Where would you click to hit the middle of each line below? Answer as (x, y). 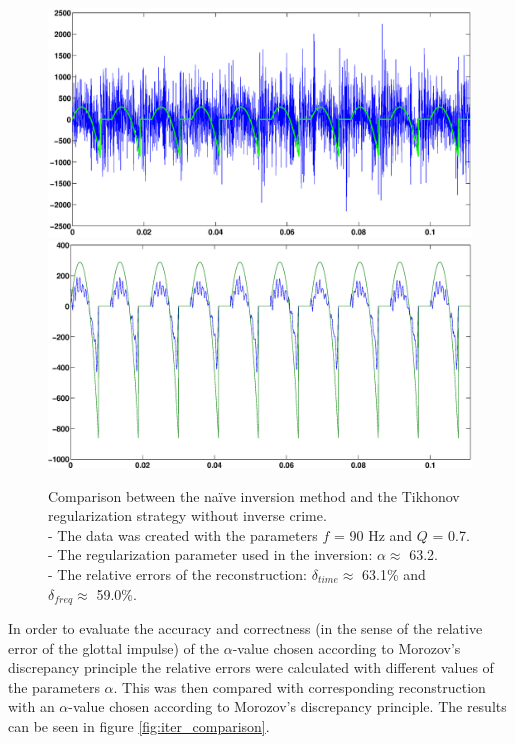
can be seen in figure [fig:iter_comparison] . (139, 726)
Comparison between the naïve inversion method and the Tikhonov (254, 495)
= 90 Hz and (373, 534)
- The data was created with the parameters (183, 534)
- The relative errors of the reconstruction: (177, 574)
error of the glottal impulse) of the (113, 647)
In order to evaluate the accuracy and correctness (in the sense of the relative (245, 628)
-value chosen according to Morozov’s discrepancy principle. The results (287, 706)
